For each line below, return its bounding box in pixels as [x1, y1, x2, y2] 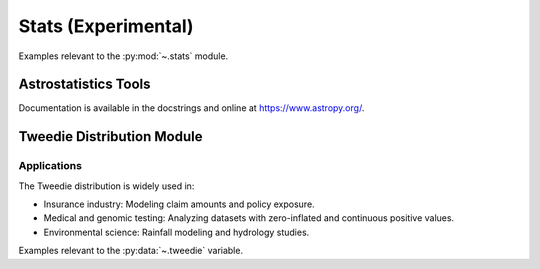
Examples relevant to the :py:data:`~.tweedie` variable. [18, 245, 244, 257]
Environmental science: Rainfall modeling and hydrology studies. [43, 226, 310, 238]
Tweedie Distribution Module [18, 128, 203, 145]
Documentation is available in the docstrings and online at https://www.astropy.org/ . [18, 102, 365, 114]
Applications [18, 159, 82, 173]
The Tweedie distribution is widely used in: [18, 180, 195, 192]
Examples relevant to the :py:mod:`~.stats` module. [18, 50, 229, 62]
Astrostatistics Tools [18, 76, 151, 93]
